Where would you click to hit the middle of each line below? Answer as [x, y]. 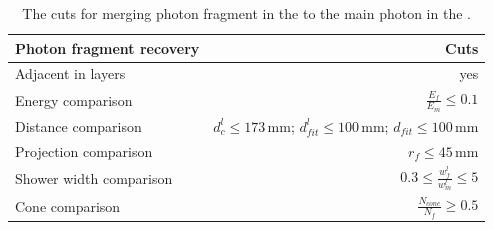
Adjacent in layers [70, 73]
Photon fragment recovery [107, 47]
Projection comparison [84, 150]
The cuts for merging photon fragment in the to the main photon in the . [246, 13]
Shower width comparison [94, 177]
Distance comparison [78, 125]
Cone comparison [68, 205]
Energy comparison [74, 99]
